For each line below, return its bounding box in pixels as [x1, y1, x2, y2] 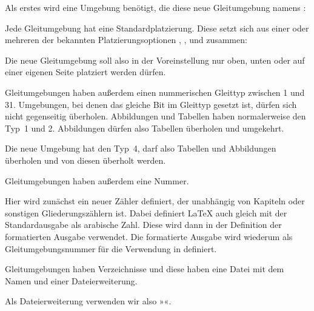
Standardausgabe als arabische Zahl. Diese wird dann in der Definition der [5, 218, 282, 231]
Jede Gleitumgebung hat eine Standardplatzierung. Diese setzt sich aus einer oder [5, 21, 309, 34]
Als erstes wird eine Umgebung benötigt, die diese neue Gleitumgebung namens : [5, 1, 306, 13]
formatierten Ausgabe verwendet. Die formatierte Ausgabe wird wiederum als [5, 230, 293, 242]
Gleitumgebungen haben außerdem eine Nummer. [5, 174, 189, 187]
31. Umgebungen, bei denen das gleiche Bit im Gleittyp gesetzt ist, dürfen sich [5, 98, 297, 110]
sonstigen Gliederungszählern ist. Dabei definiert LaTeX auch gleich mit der [5, 206, 287, 219]
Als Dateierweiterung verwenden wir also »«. [5, 295, 172, 307]
